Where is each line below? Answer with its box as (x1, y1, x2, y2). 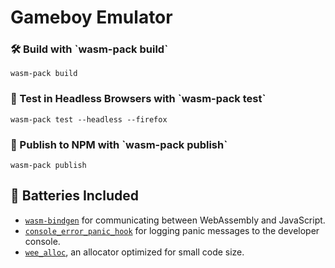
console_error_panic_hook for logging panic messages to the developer (24, 224, 320, 236)
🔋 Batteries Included (10, 187, 139, 205)
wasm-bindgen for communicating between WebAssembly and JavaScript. (24, 214, 326, 226)
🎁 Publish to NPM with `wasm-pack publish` (10, 137, 228, 151)
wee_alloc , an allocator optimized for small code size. (24, 246, 245, 258)
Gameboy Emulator (10, 6, 173, 29)
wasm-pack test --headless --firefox (10, 114, 168, 125)
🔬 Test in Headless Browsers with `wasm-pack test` (10, 92, 267, 106)
